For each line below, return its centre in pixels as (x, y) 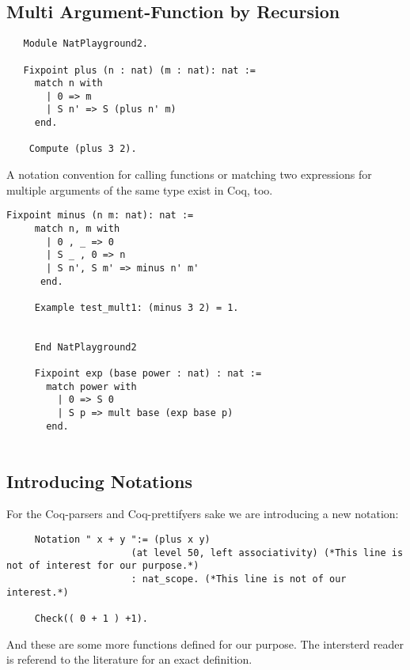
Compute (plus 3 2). (83, 149)
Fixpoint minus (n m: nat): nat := (100, 216)
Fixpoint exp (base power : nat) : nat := (148, 374)
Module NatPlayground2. (85, 44)
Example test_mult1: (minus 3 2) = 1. (137, 307)
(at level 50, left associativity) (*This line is (267, 553)
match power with (91, 386)
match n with (68, 83)
